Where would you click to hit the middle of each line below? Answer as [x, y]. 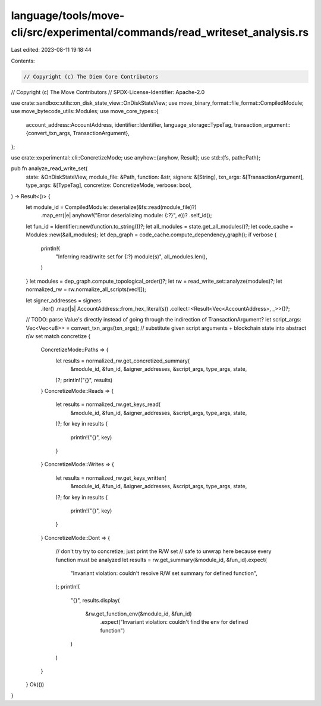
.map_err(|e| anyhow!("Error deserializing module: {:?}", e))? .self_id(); [126, 215]
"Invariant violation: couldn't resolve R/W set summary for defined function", [164, 573]
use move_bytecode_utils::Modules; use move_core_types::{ [85, 111]
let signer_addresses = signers [63, 300]
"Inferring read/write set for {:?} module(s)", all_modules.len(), [131, 257]
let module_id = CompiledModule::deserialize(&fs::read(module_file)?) [111, 207]
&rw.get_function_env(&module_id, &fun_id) [139, 614]
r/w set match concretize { [58, 336]
